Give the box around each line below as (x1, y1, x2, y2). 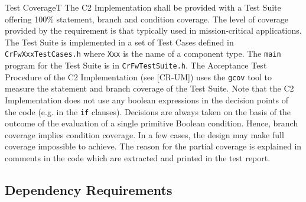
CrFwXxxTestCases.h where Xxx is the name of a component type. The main (5, 47, 281, 60)
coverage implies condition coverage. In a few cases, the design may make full (5, 128, 284, 141)
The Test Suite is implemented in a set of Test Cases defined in (5, 35, 234, 48)
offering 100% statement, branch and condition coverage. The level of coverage (5, 12, 289, 25)
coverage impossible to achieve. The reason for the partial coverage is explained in (5, 140, 302, 152)
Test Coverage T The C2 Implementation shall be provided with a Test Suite (5, 1, 281, 13)
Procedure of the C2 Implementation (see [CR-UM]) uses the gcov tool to (5, 70, 272, 83)
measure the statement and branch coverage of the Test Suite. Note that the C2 (5, 82, 294, 95)
